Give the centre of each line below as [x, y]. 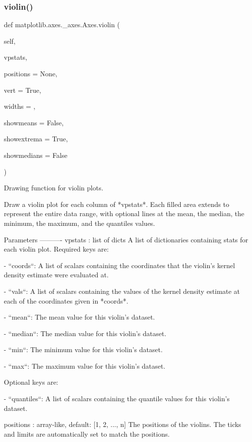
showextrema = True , [36, 139]
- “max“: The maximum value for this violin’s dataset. [85, 365]
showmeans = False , [34, 122]
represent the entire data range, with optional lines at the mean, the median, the [124, 213]
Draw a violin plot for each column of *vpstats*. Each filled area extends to [117, 204]
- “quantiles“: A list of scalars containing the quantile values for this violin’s [117, 399]
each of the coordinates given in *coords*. [66, 300]
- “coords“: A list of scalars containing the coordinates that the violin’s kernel [119, 265]
